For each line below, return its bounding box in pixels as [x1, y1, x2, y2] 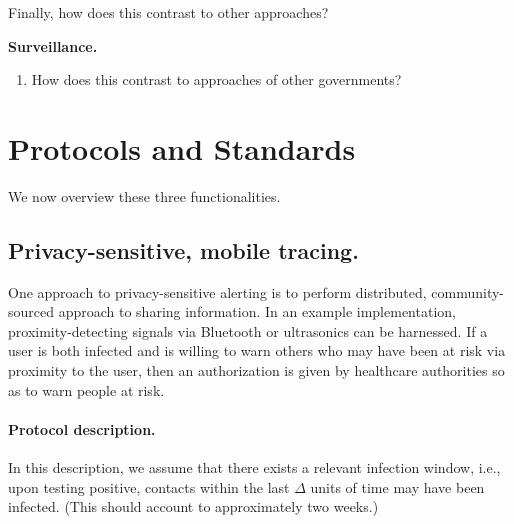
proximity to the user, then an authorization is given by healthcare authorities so [8, 360, 505, 381]
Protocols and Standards [8, 127, 356, 168]
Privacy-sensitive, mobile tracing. [8, 234, 359, 265]
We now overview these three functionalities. [8, 185, 281, 206]
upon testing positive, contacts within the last [8, 476, 290, 497]
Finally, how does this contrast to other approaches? [8, 2, 329, 22]
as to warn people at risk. [8, 379, 165, 400]
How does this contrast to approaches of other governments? [31, 69, 402, 90]
